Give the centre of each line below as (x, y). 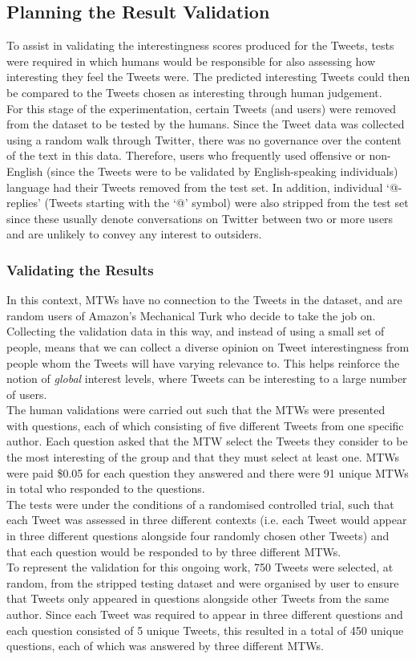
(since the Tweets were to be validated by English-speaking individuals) (222, 171)
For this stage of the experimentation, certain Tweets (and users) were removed (202, 108)
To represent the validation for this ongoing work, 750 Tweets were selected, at (200, 567)
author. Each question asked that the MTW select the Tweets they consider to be (207, 441)
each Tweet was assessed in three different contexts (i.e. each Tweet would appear (207, 520)
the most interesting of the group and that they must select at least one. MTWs (203, 457)
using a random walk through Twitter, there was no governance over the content (204, 139)
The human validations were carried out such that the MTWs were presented (196, 410)
